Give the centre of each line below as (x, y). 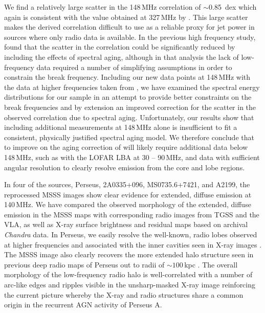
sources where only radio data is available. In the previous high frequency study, (130, 37)
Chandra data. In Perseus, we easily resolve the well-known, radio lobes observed (131, 234)
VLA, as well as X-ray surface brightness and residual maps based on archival (126, 224)
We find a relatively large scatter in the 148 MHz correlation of (103, 7)
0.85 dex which (233, 7)
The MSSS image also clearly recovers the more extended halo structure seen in (129, 254)
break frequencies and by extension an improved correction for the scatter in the (130, 107)
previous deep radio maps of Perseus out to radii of (84, 264)
